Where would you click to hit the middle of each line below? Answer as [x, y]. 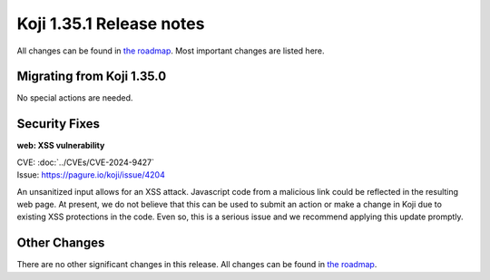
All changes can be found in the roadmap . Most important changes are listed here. [171, 51]
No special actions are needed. [75, 98]
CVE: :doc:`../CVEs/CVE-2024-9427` [85, 162]
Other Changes [61, 243]
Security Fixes [58, 124]
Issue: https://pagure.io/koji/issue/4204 [91, 175]
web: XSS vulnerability [61, 146]
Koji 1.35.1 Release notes [111, 24]
